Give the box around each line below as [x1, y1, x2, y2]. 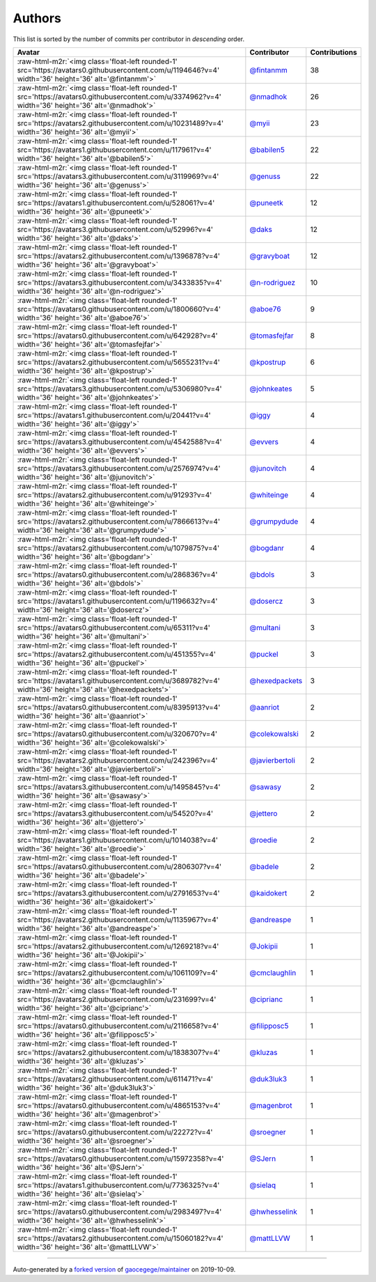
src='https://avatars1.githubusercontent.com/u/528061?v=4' [17, 198, 215, 208]
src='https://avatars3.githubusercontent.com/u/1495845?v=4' [17, 782, 221, 792]
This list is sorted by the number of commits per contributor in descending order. [13, 35, 245, 43]
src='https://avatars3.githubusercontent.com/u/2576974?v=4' [17, 463, 221, 473]
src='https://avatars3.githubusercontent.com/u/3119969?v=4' [17, 171, 219, 181]
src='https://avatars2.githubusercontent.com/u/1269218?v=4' [17, 941, 219, 951]
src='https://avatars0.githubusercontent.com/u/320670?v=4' [17, 728, 218, 738]
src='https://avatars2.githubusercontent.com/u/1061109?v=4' [17, 968, 219, 978]
